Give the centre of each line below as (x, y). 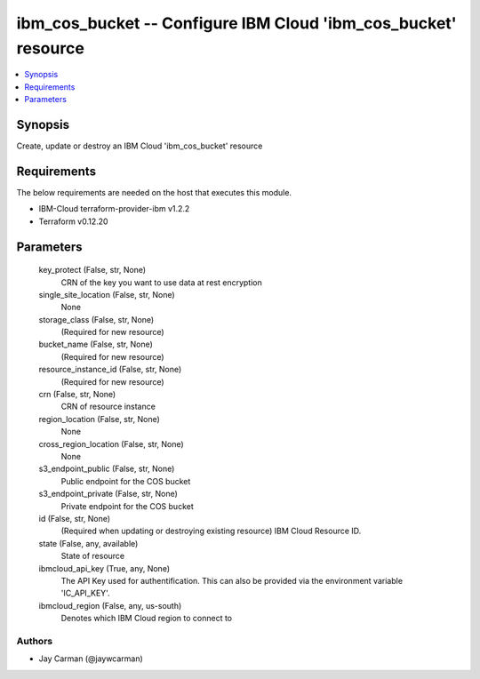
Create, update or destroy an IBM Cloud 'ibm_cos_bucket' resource (140, 146)
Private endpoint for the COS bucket (128, 506)
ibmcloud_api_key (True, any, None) (104, 568)
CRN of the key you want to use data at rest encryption (161, 282)
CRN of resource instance (108, 407)
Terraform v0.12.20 (73, 221)
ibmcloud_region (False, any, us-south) (110, 605)
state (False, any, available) (88, 543)
